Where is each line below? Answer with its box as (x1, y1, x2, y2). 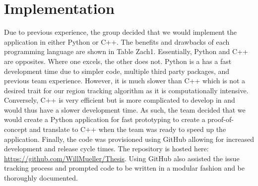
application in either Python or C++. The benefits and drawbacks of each (4, 36, 230, 47)
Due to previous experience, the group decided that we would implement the (4, 27, 237, 37)
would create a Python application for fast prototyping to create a (4, 114, 205, 124)
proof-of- (207, 114, 234, 124)
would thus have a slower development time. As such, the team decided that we (4, 104, 246, 115)
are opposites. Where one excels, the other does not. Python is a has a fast (4, 56, 232, 66)
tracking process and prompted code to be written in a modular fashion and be (4, 163, 245, 173)
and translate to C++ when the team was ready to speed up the (29, 124, 226, 134)
